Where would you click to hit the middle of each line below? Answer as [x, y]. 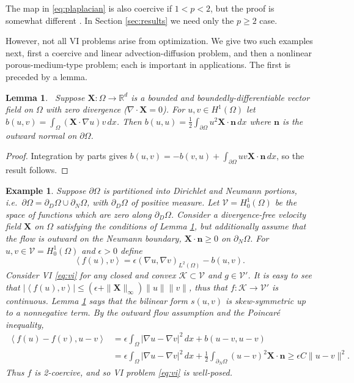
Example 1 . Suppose [46, 190]
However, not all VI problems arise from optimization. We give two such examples [159, 41]
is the [293, 121]
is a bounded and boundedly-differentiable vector [220, 97]
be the [286, 202]
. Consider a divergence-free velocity [238, 214]
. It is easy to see [280, 274]
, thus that [208, 287]
